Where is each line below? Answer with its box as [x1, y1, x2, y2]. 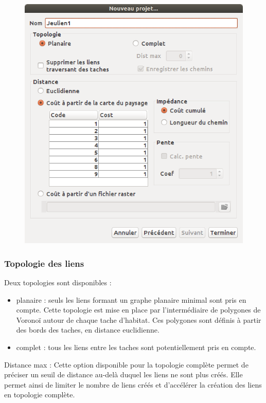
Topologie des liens [4, 257, 84, 269]
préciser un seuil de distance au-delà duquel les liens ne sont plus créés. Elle [4, 369, 243, 380]
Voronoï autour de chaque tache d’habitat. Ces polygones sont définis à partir [16, 314, 261, 325]
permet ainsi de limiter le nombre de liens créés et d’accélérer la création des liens [4, 379, 262, 390]
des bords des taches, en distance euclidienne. [16, 324, 159, 335]
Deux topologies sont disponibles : [4, 277, 112, 287]
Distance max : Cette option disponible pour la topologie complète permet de [4, 359, 249, 370]
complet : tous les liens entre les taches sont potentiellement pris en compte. [16, 341, 256, 352]
